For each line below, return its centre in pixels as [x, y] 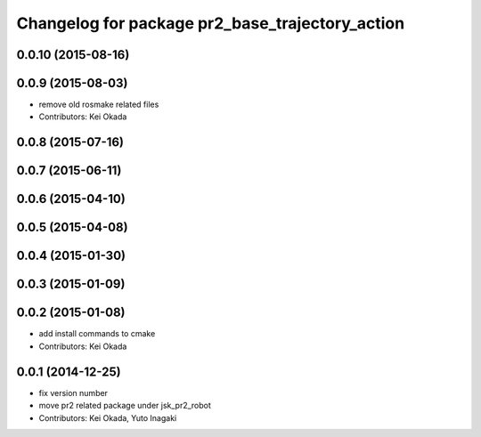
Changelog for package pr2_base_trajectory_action [211, 23]
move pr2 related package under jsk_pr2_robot [125, 406]
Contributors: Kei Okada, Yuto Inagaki [108, 417]
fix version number [73, 392]
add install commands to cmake [97, 334]
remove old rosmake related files [99, 105]
